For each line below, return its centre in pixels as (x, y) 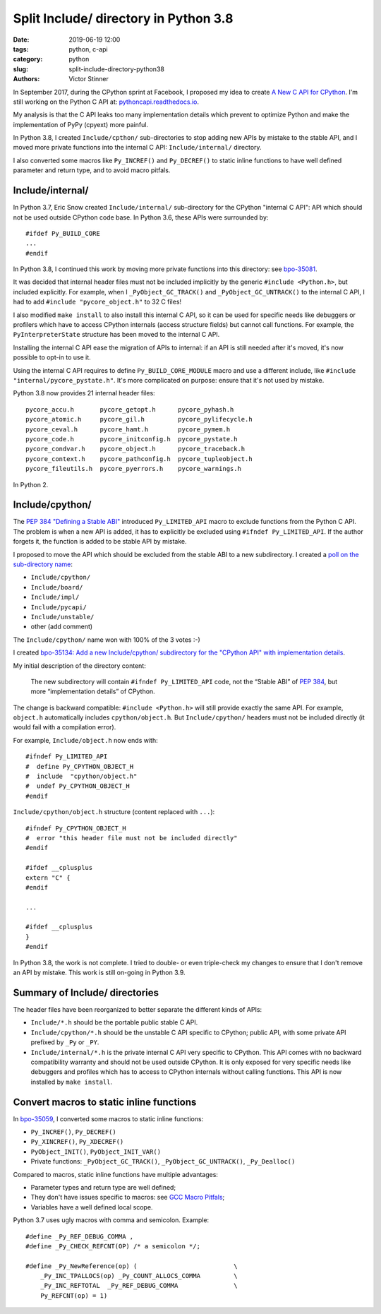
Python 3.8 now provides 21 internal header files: (84, 393)
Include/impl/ (55, 597)
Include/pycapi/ (59, 607)
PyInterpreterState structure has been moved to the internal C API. (116, 335)
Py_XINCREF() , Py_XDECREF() (77, 1142)
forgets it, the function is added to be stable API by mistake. (100, 542)
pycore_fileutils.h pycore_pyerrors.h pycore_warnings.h (133, 469)
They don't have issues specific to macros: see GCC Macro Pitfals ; (128, 1197)
